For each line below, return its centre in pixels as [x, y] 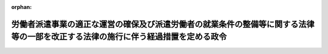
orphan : [22, 7]
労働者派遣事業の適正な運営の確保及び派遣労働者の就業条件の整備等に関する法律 [163, 24]
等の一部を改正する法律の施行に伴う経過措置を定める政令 [119, 37]
